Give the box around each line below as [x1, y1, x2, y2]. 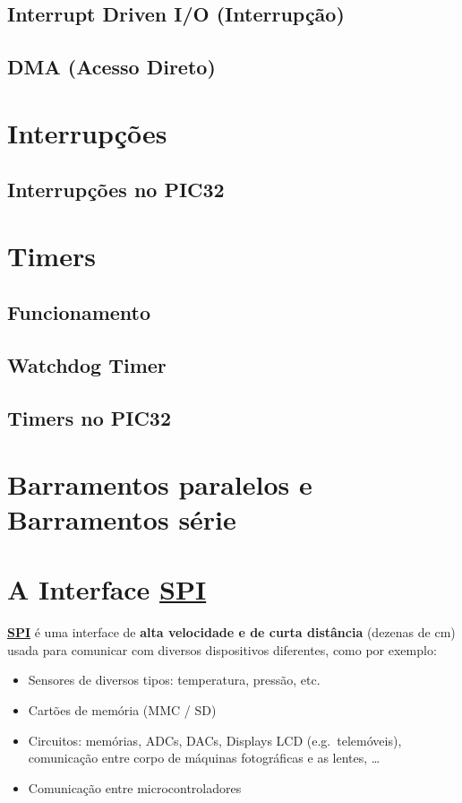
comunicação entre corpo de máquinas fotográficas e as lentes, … [28, 748, 381, 767]
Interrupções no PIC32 [7, 176, 225, 203]
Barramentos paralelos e [7, 465, 312, 502]
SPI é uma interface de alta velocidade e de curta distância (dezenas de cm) [7, 623, 456, 642]
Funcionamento [7, 298, 151, 326]
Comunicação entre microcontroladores [28, 778, 242, 797]
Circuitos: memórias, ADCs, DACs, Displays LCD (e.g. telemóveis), [28, 730, 402, 749]
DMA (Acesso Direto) [7, 53, 216, 81]
